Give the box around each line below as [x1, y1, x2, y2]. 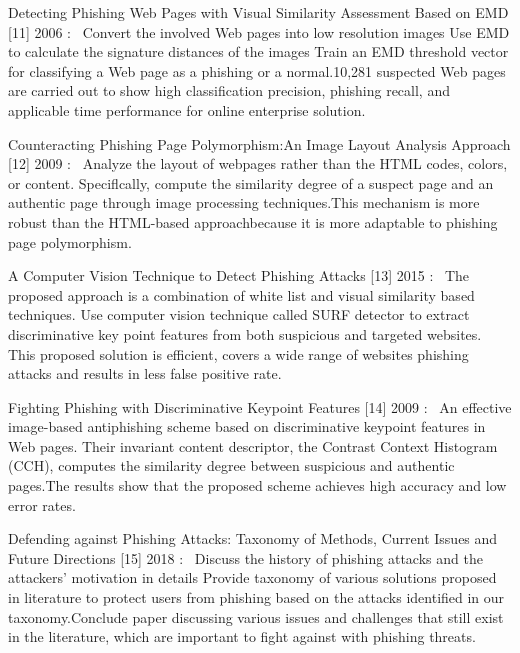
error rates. [8, 494, 76, 515]
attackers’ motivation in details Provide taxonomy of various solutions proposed [8, 567, 497, 588]
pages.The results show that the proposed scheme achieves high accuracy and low [8, 475, 507, 496]
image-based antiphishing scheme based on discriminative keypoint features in [8, 416, 486, 437]
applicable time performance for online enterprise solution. [8, 99, 366, 120]
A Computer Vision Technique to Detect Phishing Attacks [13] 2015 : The [8, 265, 470, 286]
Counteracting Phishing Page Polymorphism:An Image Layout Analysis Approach [8, 133, 511, 154]
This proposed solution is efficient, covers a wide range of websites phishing [8, 343, 469, 364]
